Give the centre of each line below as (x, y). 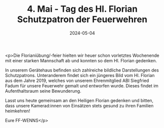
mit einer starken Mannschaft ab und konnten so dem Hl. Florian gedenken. (81, 60)
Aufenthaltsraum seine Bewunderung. (43, 91)
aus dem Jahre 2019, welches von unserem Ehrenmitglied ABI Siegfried (77, 80)
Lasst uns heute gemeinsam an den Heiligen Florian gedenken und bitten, (79, 100)
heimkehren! (18, 111)
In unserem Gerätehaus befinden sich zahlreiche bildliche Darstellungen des (82, 70)
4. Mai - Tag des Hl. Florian (82, 9)
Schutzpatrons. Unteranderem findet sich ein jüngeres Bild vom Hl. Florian (80, 75)
